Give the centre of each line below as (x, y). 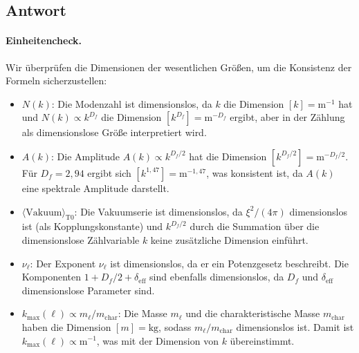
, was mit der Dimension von (157, 340)
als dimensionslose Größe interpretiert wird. (114, 132)
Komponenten (51, 277)
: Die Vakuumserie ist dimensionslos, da (158, 211)
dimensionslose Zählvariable (81, 239)
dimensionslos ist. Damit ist (295, 326)
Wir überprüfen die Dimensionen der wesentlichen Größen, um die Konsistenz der (179, 67)
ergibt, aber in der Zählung (287, 117)
